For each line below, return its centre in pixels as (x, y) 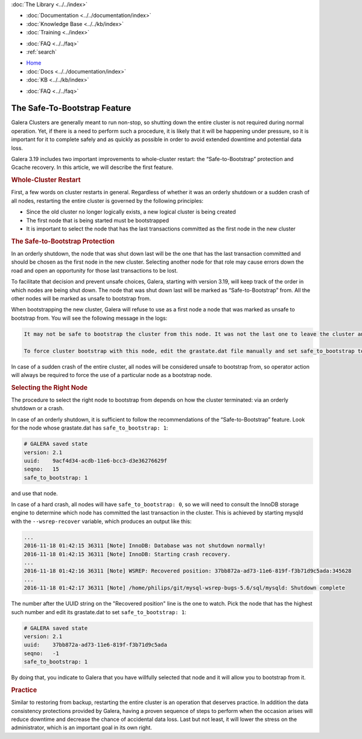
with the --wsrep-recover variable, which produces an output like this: (101, 521)
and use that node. (35, 493)
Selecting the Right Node (49, 387)
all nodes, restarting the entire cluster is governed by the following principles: (107, 201)
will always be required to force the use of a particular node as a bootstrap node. (112, 375)
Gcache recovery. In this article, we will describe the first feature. (92, 167)
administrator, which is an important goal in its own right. (81, 728)
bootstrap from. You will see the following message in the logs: (89, 318)
